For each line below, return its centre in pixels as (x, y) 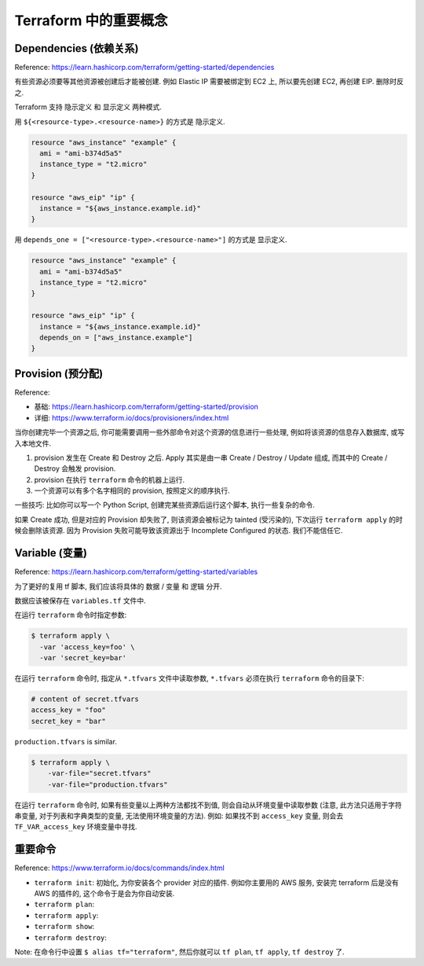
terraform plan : (64, 905)
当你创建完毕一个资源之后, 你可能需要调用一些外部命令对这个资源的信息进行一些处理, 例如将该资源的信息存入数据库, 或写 (209, 432)
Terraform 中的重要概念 (91, 20)
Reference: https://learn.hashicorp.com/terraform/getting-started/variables (136, 572)
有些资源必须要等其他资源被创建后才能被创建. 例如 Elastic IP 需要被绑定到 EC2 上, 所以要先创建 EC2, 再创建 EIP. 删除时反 (209, 82)
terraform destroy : (71, 937)
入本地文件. (33, 443)
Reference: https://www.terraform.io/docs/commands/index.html (120, 868)
